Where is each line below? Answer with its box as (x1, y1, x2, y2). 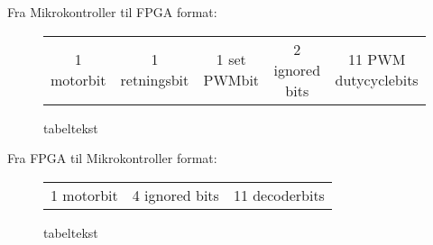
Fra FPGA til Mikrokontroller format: (7, 149, 217, 168)
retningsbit (120, 69, 189, 91)
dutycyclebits (335, 69, 419, 91)
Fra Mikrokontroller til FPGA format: (7, 3, 217, 21)
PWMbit (203, 69, 260, 91)
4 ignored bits (132, 184, 219, 205)
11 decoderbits (233, 184, 325, 205)
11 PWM (347, 49, 406, 70)
